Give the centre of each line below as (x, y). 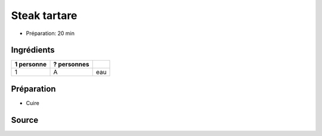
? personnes (71, 64)
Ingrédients (33, 50)
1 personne (31, 64)
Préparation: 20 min (50, 33)
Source (25, 120)
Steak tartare (44, 15)
